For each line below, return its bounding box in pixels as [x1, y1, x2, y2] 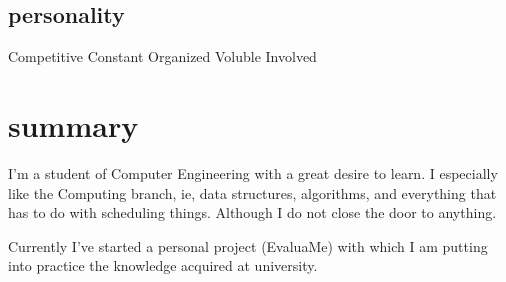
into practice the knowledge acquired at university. [8, 255, 318, 276]
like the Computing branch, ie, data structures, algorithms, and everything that [8, 182, 497, 203]
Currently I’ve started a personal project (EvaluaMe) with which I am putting [8, 235, 488, 256]
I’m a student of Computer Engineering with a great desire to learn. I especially [8, 162, 498, 183]
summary [8, 104, 139, 145]
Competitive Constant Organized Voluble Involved [8, 46, 317, 67]
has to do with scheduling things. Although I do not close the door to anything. [8, 202, 497, 223]
